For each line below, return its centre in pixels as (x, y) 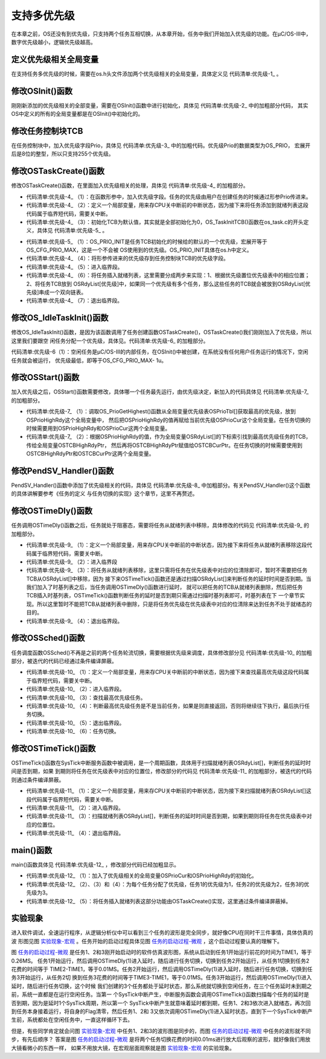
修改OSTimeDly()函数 (52, 511)
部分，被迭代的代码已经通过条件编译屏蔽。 (64, 661)
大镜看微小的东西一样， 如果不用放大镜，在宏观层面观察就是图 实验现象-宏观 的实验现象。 (123, 1048)
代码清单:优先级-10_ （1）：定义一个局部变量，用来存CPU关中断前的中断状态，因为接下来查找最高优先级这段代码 (165, 672)
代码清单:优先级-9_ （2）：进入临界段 (72, 562)
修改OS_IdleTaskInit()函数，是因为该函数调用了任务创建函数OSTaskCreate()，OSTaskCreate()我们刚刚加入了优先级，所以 (161, 332)
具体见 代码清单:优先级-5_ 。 (72, 231)
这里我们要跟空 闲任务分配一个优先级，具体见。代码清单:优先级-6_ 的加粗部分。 (110, 340)
